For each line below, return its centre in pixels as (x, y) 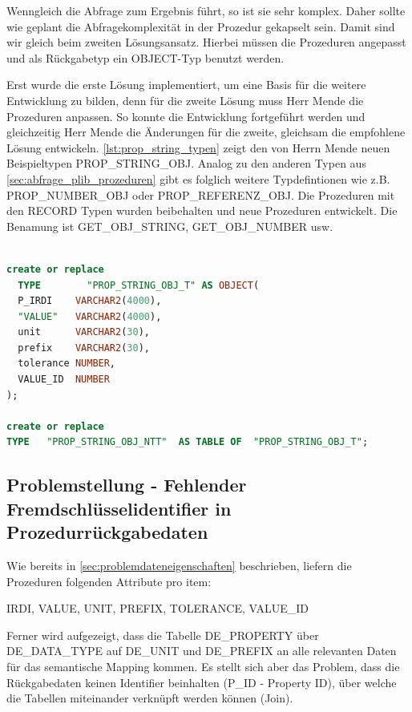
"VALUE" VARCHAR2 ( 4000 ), (90, 316)
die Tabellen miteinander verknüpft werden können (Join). (150, 698)
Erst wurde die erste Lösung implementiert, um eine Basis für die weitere (186, 85)
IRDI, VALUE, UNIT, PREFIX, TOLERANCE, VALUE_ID (158, 608)
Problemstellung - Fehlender (127, 485)
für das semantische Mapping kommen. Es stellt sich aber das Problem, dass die (203, 666)
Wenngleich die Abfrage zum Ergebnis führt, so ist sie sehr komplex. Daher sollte (206, 10)
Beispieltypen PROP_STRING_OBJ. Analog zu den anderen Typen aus (186, 163)
